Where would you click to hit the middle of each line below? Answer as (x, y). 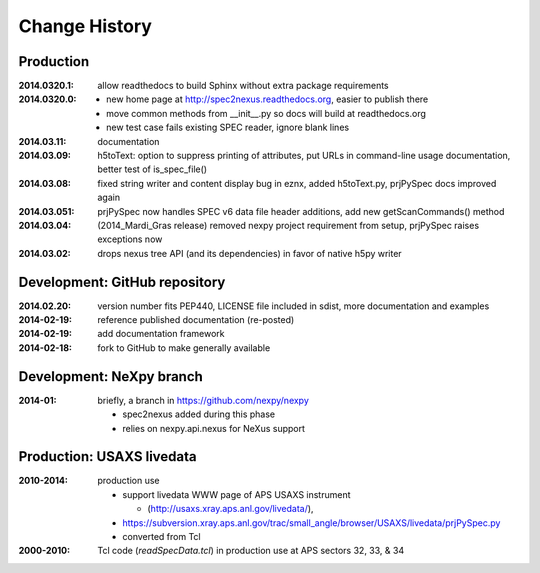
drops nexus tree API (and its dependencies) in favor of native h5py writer (249, 253)
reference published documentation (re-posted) (196, 320)
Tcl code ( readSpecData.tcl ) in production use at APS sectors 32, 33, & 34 (251, 551)
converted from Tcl (161, 536)
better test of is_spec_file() (152, 169)
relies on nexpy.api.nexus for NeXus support (213, 428)
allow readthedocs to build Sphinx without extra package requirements (243, 86)
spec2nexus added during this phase (198, 414)
